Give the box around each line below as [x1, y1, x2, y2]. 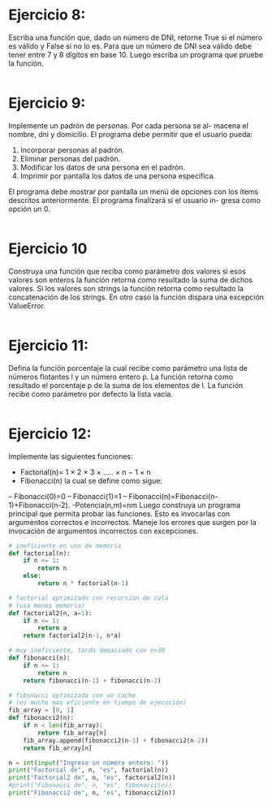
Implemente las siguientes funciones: [8, 451, 133, 461]
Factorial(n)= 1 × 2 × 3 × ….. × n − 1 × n [19, 467, 152, 476]
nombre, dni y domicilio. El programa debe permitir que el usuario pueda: [8, 129, 253, 139]
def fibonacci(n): [8, 654, 71, 662]
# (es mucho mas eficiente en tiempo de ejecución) [8, 699, 187, 707]
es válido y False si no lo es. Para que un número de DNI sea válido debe [8, 41, 252, 50]
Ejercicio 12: [8, 424, 92, 443]
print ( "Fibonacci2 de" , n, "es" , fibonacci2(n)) [8, 789, 176, 797]
